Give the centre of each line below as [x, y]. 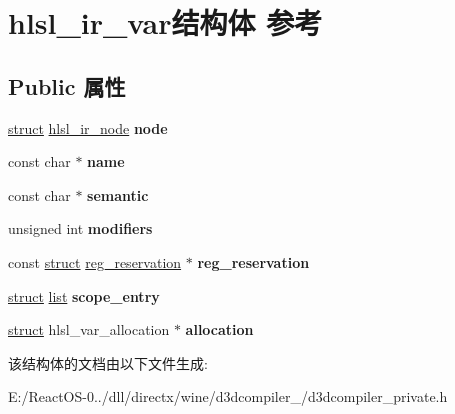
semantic [118, 194]
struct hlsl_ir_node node [88, 127]
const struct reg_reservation [95, 261]
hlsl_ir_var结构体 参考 [165, 22]
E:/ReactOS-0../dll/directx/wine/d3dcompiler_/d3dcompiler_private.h [228, 396]
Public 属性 [67, 85]
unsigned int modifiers [80, 228]
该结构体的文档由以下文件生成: [108, 362]
